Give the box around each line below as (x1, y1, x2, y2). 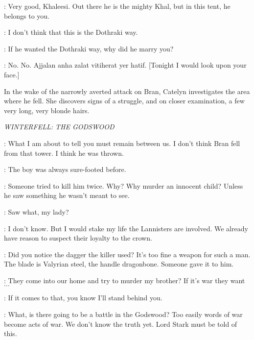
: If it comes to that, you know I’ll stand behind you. (4, 292, 162, 303)
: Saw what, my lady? (4, 206, 69, 217)
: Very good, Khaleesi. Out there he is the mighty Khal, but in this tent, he (4, 1, 231, 11)
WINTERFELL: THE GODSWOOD (4, 121, 115, 132)
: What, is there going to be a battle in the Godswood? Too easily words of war (4, 309, 243, 319)
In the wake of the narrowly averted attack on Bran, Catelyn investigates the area (4, 86, 250, 96)
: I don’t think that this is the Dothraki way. (4, 27, 138, 37)
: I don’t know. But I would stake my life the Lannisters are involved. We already (4, 223, 248, 233)
